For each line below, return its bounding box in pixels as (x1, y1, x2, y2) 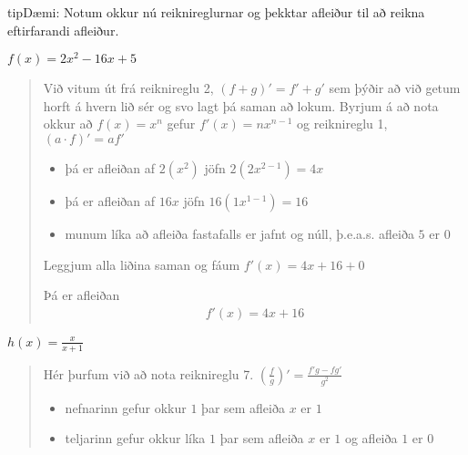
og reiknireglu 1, (297, 114, 388, 133)
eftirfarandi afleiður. (7, 20, 119, 39)
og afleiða (344, 429, 398, 448)
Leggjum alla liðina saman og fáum (43, 254, 240, 274)
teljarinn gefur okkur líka (65, 429, 206, 448)
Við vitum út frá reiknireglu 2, (43, 78, 214, 98)
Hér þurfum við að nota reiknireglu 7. (43, 364, 254, 383)
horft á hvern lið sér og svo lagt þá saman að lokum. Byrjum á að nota (43, 96, 439, 115)
